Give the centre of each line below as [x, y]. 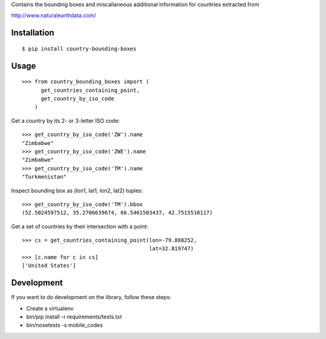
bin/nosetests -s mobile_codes [65, 325]
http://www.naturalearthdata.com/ [54, 16]
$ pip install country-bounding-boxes [79, 49]
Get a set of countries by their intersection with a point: [80, 226]
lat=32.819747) [171, 249]
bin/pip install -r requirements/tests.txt [74, 317]
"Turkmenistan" [44, 177]
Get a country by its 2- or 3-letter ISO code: [66, 120]
